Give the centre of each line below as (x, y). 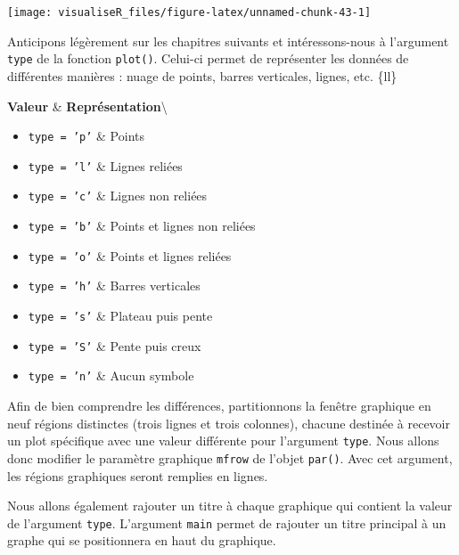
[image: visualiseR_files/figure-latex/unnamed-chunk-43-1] (189, 12)
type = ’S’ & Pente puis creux (115, 345)
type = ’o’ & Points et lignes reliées (130, 255)
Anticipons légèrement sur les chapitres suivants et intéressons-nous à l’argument (228, 41)
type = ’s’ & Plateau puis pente (120, 316)
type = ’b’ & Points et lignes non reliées (142, 226)
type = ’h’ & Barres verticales (114, 286)
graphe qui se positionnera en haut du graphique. (142, 540)
